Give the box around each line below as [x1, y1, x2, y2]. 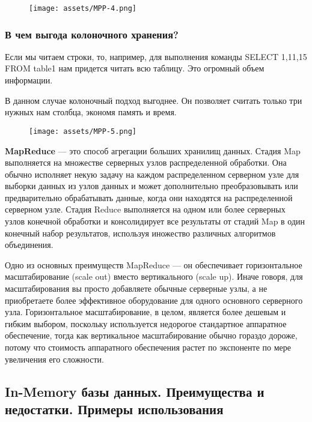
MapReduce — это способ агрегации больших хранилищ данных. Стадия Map [5, 144, 301, 157]
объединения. [5, 238, 54, 251]
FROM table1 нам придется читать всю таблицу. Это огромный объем [5, 62, 265, 74]
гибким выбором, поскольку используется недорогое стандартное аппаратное [5, 317, 287, 330]
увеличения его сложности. [5, 352, 104, 365]
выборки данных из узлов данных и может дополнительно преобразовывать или [5, 179, 298, 192]
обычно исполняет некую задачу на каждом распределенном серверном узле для [5, 167, 299, 180]
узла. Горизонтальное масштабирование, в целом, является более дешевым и [5, 306, 286, 318]
